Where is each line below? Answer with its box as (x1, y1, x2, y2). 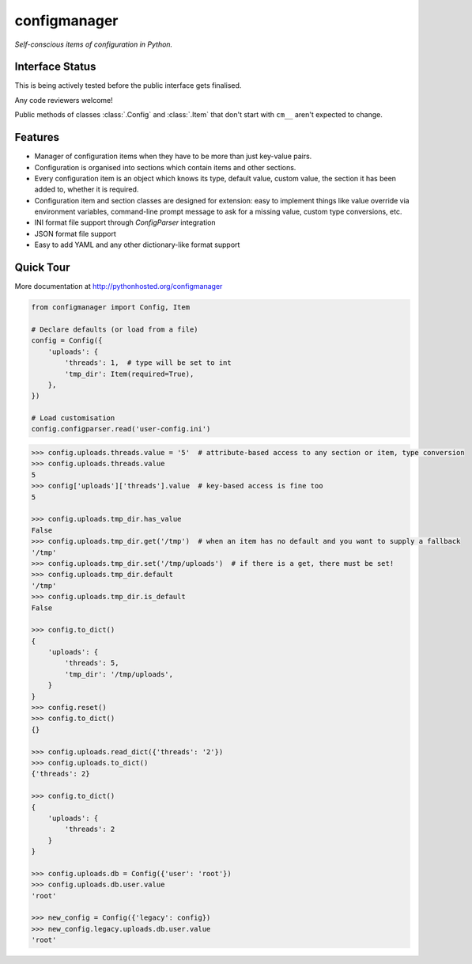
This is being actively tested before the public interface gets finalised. (14, 81, 242, 90)
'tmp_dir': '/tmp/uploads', (64, 670, 174, 678)
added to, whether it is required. (34, 184, 139, 194)
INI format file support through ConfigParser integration (34, 218, 217, 227)
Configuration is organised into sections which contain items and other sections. (34, 162, 296, 172)
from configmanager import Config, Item (31, 303, 190, 312)
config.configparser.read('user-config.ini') (31, 424, 211, 434)
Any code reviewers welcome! (14, 95, 114, 104)
